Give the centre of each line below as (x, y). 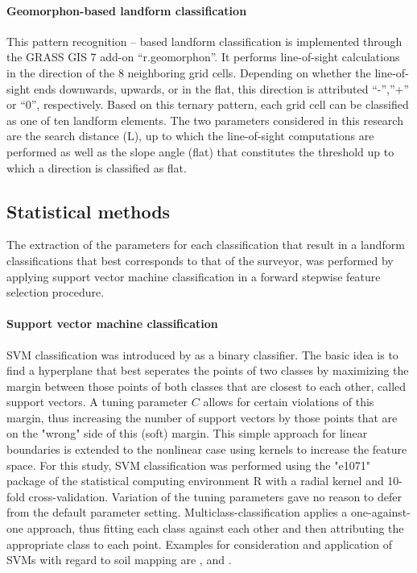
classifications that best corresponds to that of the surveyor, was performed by (200, 260)
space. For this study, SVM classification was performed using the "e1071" (188, 465)
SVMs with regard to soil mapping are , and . (119, 560)
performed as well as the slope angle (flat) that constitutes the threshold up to (200, 151)
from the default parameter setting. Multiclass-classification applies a (177, 512)
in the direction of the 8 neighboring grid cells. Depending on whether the (189, 72)
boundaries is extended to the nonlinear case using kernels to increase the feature (207, 449)
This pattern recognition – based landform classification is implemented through (204, 41)
